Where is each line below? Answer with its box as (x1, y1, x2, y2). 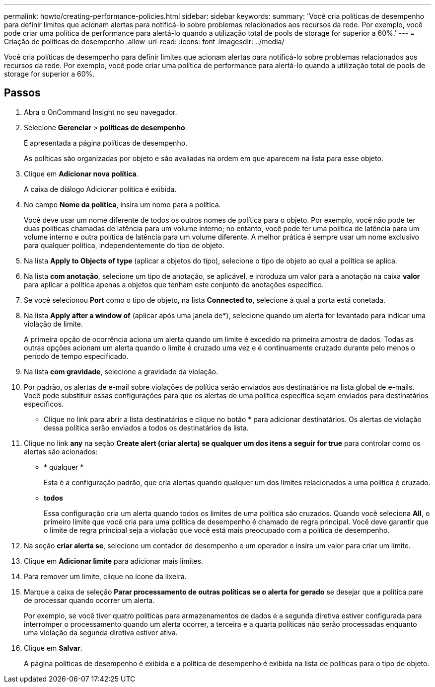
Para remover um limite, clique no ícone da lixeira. (24, 572, 187, 581)
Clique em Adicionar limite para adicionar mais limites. (24, 556, 203, 565)
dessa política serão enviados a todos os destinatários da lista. (44, 423, 249, 432)
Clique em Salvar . (24, 643, 82, 652)
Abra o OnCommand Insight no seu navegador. (24, 107, 177, 116)
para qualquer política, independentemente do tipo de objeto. (24, 241, 224, 250)
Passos (4, 86, 41, 99)
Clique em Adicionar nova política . (24, 169, 139, 178)
